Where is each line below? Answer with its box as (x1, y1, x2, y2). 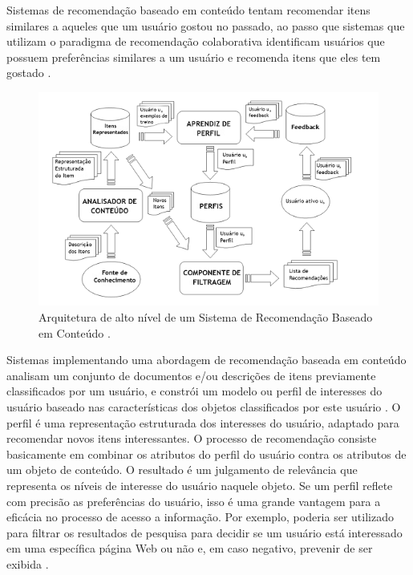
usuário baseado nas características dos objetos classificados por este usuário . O (6, 399, 401, 415)
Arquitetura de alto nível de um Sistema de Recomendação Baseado (38, 309, 373, 326)
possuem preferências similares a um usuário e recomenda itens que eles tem (6, 48, 381, 65)
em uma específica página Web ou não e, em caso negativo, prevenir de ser (6, 540, 373, 557)
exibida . (6, 555, 49, 572)
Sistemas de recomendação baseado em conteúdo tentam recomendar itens (6, 2, 370, 18)
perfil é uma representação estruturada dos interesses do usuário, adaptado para (6, 414, 399, 431)
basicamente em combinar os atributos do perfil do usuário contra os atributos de (6, 445, 407, 462)
